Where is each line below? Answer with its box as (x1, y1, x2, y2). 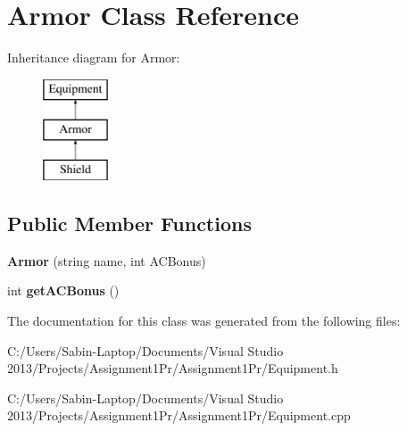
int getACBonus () (7, 281, 120, 300)
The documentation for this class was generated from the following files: (7, 311, 401, 330)
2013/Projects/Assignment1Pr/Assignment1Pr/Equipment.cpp (7, 406, 351, 425)
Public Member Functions (7, 210, 252, 237)
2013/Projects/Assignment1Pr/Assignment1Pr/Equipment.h (7, 359, 338, 377)
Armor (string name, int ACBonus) (7, 251, 206, 269)
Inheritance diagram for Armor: (7, 48, 180, 67)
